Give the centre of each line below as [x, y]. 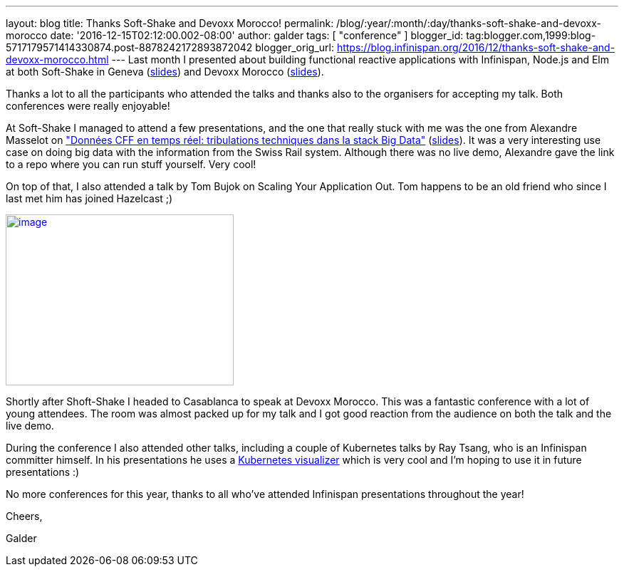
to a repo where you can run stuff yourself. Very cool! [131, 164]
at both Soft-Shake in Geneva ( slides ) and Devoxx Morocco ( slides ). [165, 72]
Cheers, [24, 516]
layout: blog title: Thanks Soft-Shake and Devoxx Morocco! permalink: [170, 23]
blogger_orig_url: [295, 47]
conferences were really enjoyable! [88, 106]
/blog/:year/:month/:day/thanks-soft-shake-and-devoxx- [469, 23]
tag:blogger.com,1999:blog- [531, 35]
